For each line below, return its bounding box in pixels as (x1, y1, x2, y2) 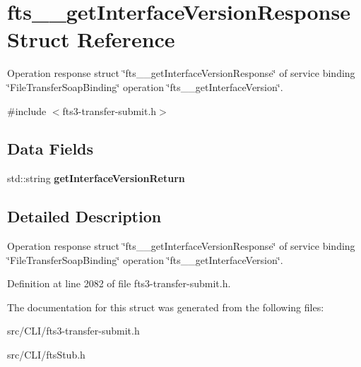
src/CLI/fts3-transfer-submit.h (7, 323, 140, 338)
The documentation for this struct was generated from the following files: (7, 299, 324, 314)
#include (7, 103, 47, 118)
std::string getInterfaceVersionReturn (7, 171, 185, 186)
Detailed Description (7, 205, 162, 227)
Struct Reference (7, 25, 175, 54)
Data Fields (7, 138, 94, 160)
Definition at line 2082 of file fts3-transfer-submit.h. (7, 276, 231, 291)
